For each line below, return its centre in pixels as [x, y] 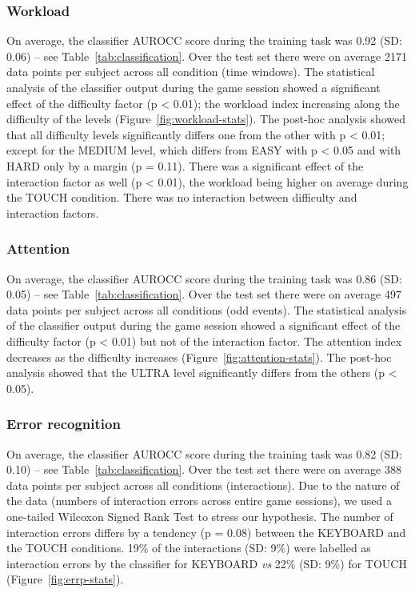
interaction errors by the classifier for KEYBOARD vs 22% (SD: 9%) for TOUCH [207, 563]
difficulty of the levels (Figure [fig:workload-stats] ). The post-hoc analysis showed [206, 119]
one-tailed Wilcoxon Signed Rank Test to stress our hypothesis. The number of [200, 516]
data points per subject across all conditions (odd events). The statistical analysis [207, 309]
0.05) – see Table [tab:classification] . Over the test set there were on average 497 [204, 294]
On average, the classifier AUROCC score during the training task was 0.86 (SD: [204, 278]
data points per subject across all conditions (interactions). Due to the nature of [203, 485]
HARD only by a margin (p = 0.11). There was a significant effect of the [185, 165]
